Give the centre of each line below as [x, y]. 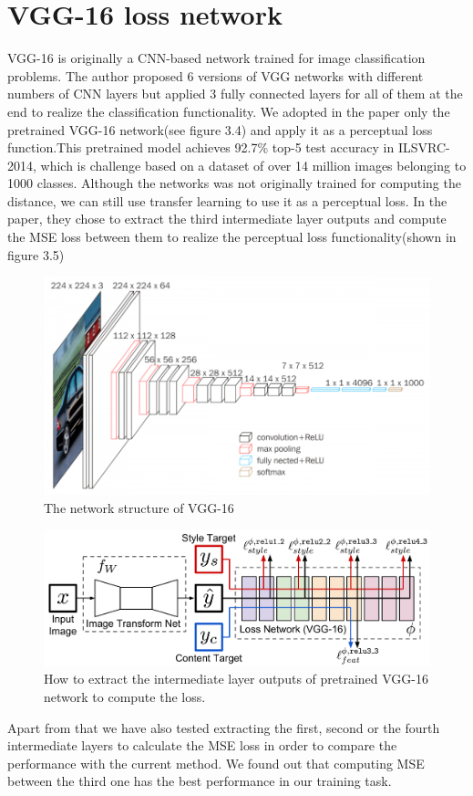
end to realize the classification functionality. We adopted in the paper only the [229, 111]
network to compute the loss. [125, 697]
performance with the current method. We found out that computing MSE [216, 763]
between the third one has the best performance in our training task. [200, 781]
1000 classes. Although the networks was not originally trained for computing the [234, 183]
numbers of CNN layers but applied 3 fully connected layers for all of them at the [235, 94]
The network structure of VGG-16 [139, 507]
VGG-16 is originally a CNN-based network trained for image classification [216, 58]
